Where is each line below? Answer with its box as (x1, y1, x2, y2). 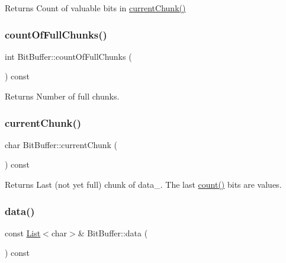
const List (5, 226, 41, 239)
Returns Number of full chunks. (5, 90, 120, 102)
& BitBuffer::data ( (78, 226, 148, 239)
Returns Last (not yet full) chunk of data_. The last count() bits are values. (5, 178, 282, 190)
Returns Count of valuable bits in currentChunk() (5, 2, 186, 14)
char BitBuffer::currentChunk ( (5, 138, 117, 150)
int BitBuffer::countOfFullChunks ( (5, 50, 132, 62)
